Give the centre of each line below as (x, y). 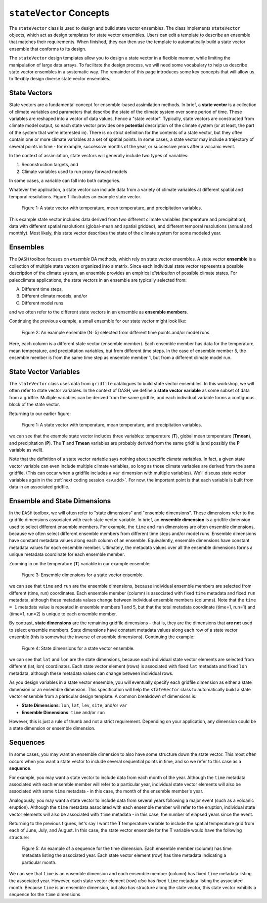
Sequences (27, 743)
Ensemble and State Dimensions (60, 501)
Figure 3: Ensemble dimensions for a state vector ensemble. (83, 575)
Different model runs (43, 303)
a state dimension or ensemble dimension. (52, 728)
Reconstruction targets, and (50, 165)
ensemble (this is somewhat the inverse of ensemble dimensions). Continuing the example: (102, 637)
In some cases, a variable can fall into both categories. (65, 181)
